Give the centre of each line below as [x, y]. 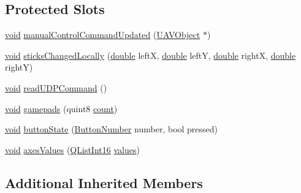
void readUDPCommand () [56, 87]
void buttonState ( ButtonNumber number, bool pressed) [112, 129]
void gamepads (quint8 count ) [61, 108]
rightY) [19, 67]
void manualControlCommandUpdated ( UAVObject [103, 35]
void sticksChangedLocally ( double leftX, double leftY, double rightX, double [150, 55]
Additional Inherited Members [104, 182]
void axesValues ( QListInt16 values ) [72, 149]
